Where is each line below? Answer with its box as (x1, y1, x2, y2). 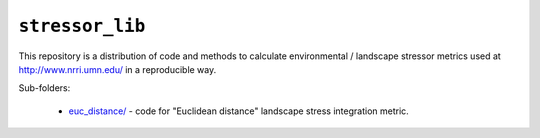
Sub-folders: (18, 82, 71, 94)
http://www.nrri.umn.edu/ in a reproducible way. (18, 63, 217, 75)
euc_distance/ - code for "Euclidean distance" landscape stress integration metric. (68, 105, 409, 117)
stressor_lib (18, 15, 146, 37)
